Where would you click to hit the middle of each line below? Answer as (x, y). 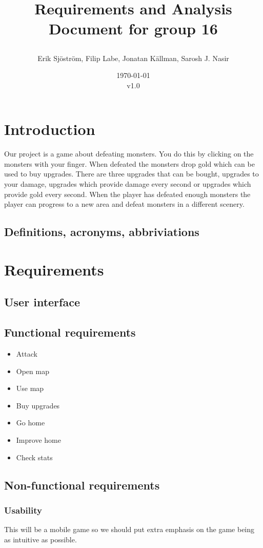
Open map (33, 371)
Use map (30, 388)
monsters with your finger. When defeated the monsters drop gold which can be (129, 163)
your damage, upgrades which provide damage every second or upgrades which (128, 184)
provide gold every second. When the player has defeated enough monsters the (127, 194)
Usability (23, 510)
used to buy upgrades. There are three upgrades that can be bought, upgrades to (131, 174)
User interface (42, 302)
